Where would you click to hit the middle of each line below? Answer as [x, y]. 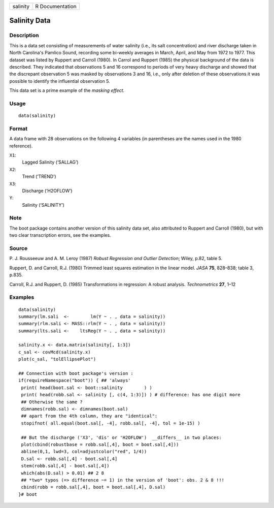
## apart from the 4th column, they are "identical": [89, 416]
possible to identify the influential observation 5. [60, 81]
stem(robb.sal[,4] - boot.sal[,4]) [65, 466]
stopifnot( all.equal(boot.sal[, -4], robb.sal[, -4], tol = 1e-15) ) [111, 423]
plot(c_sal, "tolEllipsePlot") [57, 359]
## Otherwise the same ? [52, 402]
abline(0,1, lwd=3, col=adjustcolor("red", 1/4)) [84, 452]
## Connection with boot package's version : [76, 374]
